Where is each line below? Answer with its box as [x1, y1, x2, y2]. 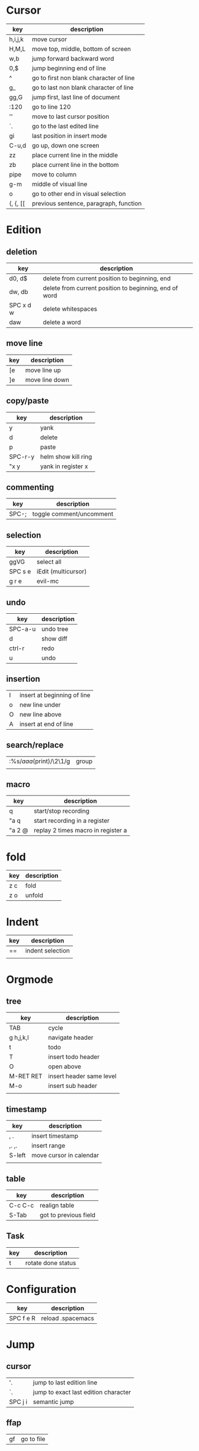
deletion [6, 247, 37, 257]
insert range [31, 1141, 65, 1150]
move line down [25, 376, 69, 384]
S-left [9, 1151, 26, 1159]
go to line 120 [31, 102, 71, 111]
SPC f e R [9, 1314, 36, 1322]
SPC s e [9, 567, 31, 576]
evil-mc [36, 577, 59, 585]
